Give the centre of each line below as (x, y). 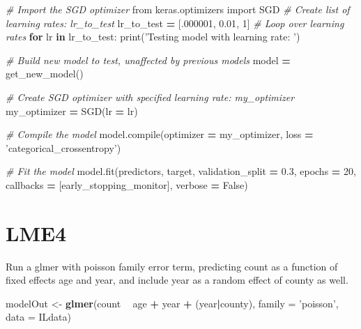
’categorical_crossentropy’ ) (63, 147)
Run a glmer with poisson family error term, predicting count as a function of (172, 266)
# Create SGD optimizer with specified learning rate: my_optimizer (150, 97)
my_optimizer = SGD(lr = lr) (72, 110)
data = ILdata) (38, 317)
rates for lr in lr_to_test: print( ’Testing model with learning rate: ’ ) (153, 37)
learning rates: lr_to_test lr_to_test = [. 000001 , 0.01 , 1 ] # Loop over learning (175, 23)
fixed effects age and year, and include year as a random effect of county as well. (177, 280)
